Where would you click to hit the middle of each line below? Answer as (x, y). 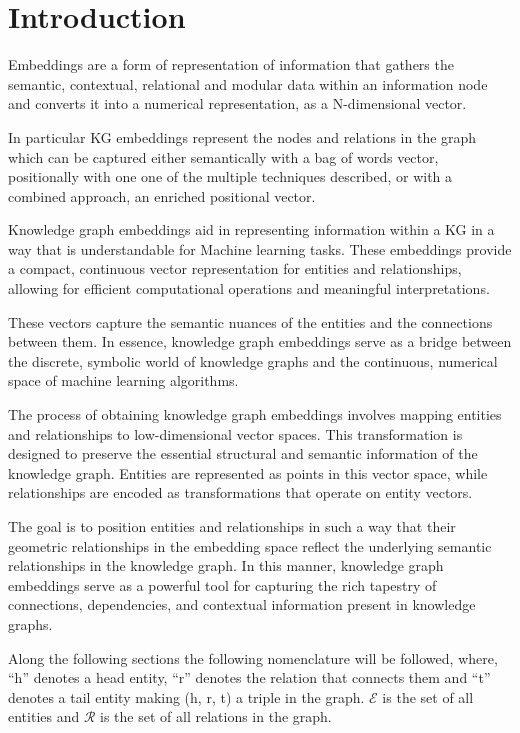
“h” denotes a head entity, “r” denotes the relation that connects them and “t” (249, 677)
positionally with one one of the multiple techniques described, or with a (230, 176)
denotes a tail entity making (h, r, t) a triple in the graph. (186, 696)
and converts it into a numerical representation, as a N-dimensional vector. (237, 103)
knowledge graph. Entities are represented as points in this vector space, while (248, 472)
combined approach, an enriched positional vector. (162, 195)
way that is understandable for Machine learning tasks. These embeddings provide (260, 248)
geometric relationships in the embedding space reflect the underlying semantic (250, 545)
